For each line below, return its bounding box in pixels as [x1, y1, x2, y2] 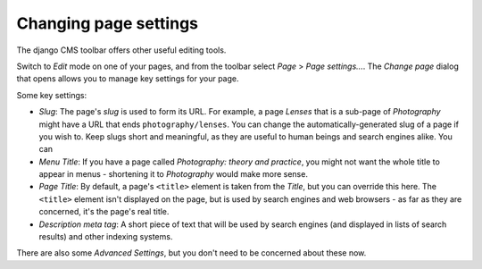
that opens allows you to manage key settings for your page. [16, 73, 240, 84]
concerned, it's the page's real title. [38, 206, 170, 217]
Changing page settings [16, 13, 199, 33]
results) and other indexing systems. [38, 231, 173, 242]
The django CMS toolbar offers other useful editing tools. [16, 45, 227, 55]
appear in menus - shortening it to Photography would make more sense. [38, 169, 308, 180]
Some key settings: [16, 89, 87, 100]
